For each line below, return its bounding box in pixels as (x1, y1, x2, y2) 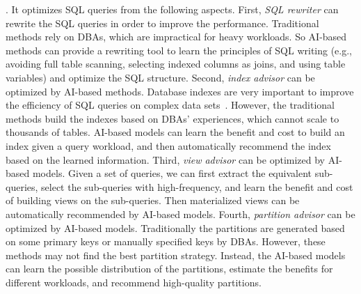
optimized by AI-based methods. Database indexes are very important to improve (6, 84, 354, 98)
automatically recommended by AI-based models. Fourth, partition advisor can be (6, 206, 355, 221)
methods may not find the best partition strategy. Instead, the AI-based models (6, 247, 346, 262)
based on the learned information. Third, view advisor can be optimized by (6, 152, 325, 167)
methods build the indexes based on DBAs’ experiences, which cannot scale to (6, 111, 339, 125)
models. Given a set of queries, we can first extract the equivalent (32, 166, 312, 180)
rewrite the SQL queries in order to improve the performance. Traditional (6, 15, 319, 30)
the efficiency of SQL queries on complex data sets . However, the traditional (6, 98, 335, 112)
